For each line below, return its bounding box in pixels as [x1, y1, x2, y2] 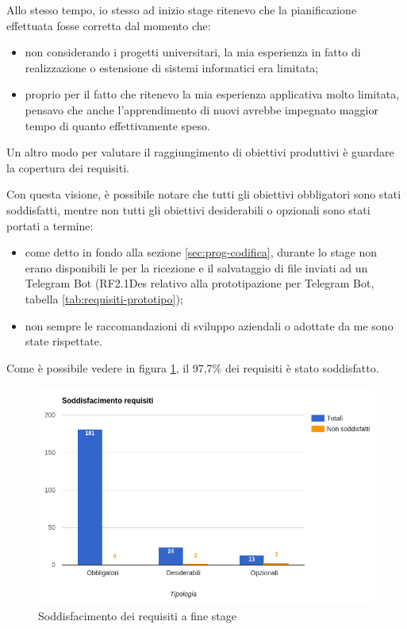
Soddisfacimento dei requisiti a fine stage [38, 608, 236, 624]
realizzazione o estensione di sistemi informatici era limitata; [25, 59, 319, 75]
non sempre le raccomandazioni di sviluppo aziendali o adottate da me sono [25, 317, 394, 334]
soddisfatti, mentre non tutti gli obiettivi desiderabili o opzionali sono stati [6, 201, 371, 218]
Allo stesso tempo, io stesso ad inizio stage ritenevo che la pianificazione [6, 2, 357, 17]
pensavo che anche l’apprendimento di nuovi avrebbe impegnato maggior [25, 101, 378, 118]
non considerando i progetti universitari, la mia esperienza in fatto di [25, 44, 361, 60]
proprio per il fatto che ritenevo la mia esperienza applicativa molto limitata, [25, 86, 400, 102]
